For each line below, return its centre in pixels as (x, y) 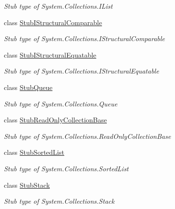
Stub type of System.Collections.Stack (59, 201)
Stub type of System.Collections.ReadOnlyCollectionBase (87, 136)
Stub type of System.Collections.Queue (61, 103)
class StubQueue (28, 87)
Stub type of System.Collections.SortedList (66, 168)
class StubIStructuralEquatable (50, 54)
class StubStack (27, 185)
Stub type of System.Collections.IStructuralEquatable (81, 71)
